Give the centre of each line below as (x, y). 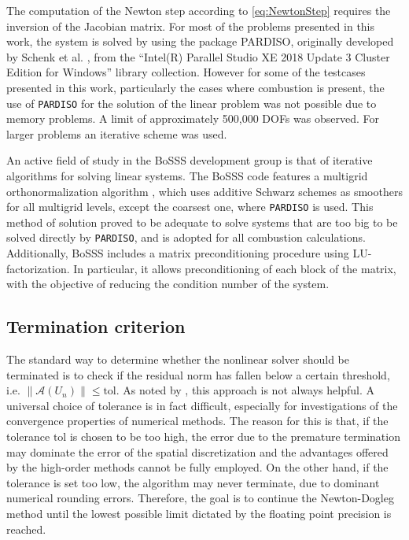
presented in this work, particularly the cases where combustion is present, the (195, 87)
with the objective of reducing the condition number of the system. (168, 284)
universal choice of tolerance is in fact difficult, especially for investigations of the (202, 405)
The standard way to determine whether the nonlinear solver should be (178, 359)
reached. (26, 529)
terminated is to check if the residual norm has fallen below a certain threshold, (198, 374)
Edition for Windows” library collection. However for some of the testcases (186, 72)
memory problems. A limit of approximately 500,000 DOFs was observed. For (193, 118)
